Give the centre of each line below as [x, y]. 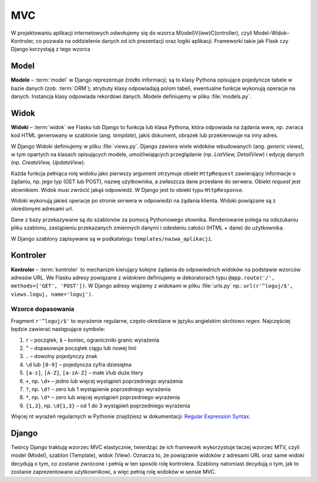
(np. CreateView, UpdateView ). [48, 163]
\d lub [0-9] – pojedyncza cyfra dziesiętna [79, 365]
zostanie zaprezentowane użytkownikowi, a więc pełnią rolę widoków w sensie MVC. [114, 472]
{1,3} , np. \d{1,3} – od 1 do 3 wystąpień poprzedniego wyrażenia [108, 406]
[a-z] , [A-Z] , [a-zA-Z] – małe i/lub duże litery [85, 373]
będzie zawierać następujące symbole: [58, 329]
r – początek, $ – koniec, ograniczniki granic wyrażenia [92, 340]
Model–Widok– [272, 33]
